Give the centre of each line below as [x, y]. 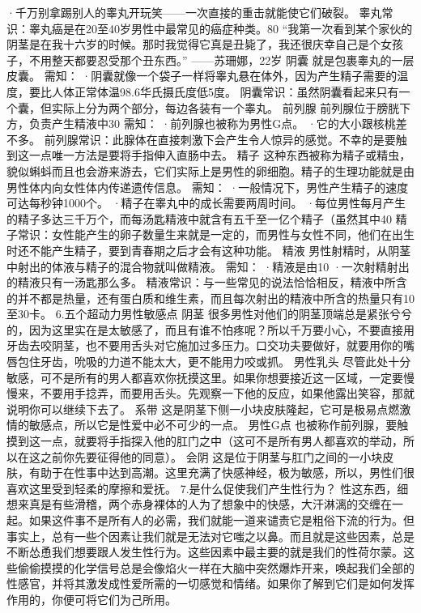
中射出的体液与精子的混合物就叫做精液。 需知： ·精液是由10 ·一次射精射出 [208, 266]
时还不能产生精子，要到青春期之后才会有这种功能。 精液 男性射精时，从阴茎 [209, 250]
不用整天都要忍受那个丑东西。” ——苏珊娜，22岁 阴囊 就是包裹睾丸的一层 [221, 60]
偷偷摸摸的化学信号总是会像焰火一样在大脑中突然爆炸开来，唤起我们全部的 [216, 567]
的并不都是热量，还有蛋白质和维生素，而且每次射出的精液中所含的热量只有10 [210, 298]
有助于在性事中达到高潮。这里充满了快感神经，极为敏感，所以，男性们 [216, 473]
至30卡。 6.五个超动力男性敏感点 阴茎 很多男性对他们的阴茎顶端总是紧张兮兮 [209, 314]
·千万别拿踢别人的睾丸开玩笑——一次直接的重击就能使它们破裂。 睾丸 [194, 12]
